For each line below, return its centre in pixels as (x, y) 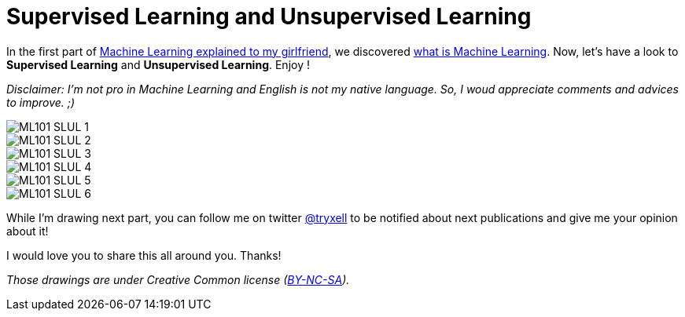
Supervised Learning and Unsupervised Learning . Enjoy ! (158, 64)
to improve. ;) (41, 102)
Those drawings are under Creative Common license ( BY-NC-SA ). (178, 279)
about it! (28, 231)
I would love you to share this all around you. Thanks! (144, 255)
